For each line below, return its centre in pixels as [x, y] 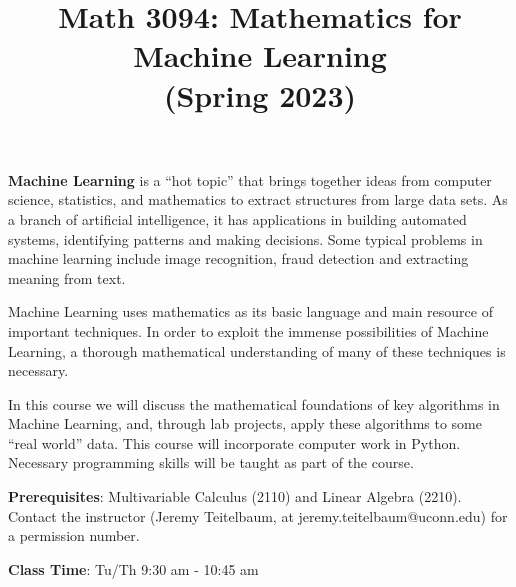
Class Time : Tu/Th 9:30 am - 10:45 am [133, 568]
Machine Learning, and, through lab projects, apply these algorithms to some [245, 423]
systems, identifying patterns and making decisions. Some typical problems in [245, 238]
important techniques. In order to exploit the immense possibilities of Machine [248, 330]
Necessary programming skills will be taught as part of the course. [211, 462]
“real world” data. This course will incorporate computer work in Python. [234, 442]
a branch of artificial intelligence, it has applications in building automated [237, 218]
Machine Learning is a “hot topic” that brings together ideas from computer [250, 179]
